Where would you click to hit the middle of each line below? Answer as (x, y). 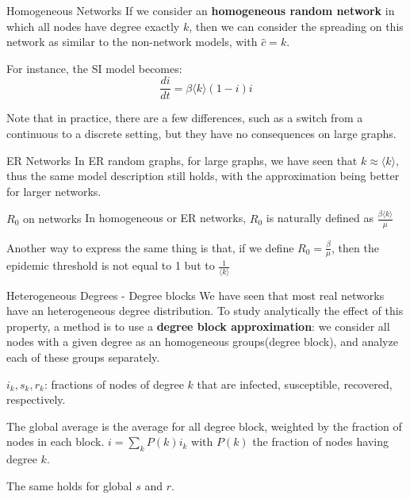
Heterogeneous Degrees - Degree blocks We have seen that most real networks (195, 295)
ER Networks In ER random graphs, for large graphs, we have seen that (182, 160)
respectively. (36, 399)
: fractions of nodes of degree (114, 384)
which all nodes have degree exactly (93, 26)
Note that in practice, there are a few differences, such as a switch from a (185, 118)
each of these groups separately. (83, 357)
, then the (355, 247)
